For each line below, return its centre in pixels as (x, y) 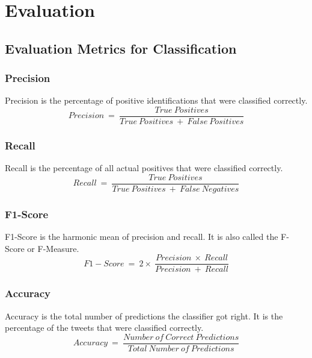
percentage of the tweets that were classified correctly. (104, 328)
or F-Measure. (53, 248)
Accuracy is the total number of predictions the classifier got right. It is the (144, 316)
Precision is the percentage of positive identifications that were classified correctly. (156, 100)
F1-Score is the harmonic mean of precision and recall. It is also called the (142, 237)
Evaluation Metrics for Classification (121, 48)
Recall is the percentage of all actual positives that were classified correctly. (144, 168)
